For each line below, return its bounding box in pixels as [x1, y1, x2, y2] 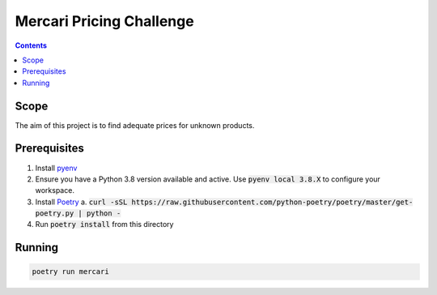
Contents [15, 41, 48, 50]
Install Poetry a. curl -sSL [35, 197, 128, 207]
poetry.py [35, 209, 74, 218]
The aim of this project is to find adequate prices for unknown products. [15, 120, 255, 130]
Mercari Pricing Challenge [15, 12, 194, 30]
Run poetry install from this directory [35, 220, 174, 229]
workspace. [35, 186, 74, 195]
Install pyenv [35, 163, 78, 173]
